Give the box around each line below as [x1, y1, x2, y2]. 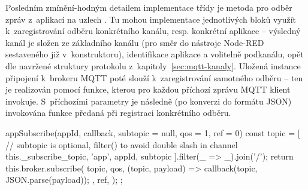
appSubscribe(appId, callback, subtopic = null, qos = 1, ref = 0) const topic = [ [5, 126, 300, 139]
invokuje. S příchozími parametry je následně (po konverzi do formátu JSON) [5, 94, 292, 107]
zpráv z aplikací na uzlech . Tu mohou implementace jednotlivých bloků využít [5, 13, 296, 25]
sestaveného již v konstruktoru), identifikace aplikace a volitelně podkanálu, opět [5, 48, 304, 60]
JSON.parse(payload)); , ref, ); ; [5, 173, 123, 186]
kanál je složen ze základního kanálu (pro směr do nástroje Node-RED [5, 36, 264, 48]
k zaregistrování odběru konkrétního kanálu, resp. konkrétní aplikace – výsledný [5, 24, 301, 37]
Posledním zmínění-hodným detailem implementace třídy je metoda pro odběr [5, 1, 292, 13]
